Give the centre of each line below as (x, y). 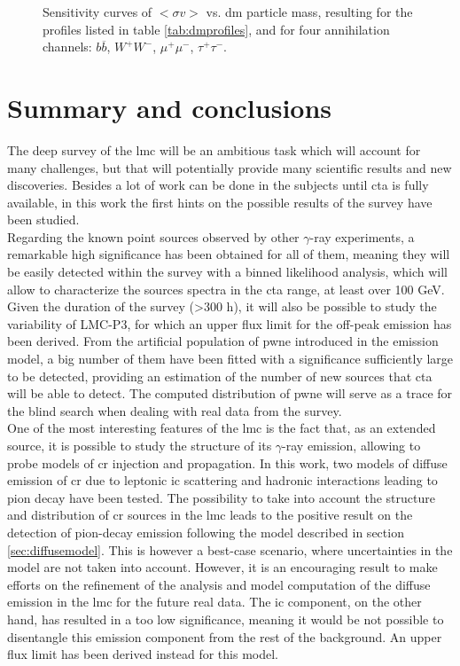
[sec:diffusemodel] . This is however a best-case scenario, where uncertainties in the (230, 549)
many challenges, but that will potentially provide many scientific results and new (230, 167)
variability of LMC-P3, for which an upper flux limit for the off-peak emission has (230, 323)
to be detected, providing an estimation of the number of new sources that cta (220, 376)
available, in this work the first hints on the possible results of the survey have (220, 202)
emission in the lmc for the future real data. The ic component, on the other (214, 602)
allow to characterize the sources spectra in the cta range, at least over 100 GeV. (226, 289)
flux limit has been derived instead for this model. (143, 654)
